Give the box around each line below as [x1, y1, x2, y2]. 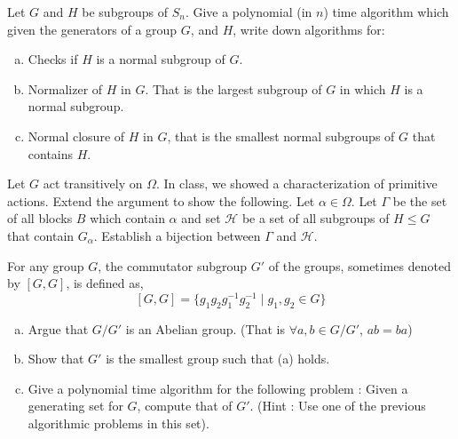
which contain [90, 209, 165, 227]
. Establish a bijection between [93, 226, 261, 244]
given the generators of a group [7, 20, 178, 38]
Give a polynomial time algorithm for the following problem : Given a [28, 379, 408, 397]
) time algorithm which [323, 3, 449, 20]
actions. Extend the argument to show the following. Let [7, 191, 315, 210]
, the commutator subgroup [98, 256, 248, 275]
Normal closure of [28, 126, 125, 145]
